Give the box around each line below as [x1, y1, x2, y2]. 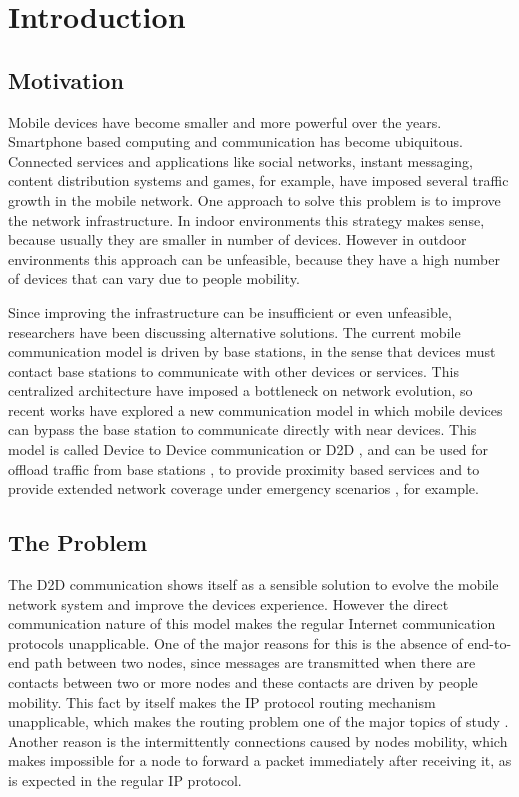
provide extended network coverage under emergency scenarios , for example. [8, 478, 479, 499]
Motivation [8, 64, 124, 95]
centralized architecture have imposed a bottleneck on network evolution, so [8, 380, 473, 401]
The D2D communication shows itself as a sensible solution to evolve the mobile [8, 574, 499, 595]
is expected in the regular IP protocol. [8, 770, 242, 790]
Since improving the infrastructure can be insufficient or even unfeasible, [8, 301, 452, 322]
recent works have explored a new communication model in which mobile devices [8, 399, 503, 420]
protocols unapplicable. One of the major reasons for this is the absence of [8, 632, 463, 653]
